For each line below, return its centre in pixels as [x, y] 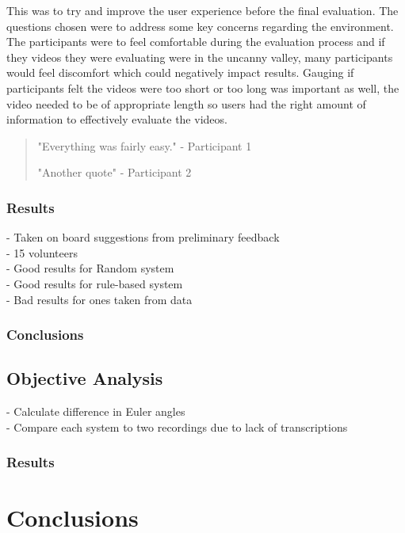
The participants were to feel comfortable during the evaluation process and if [196, 42]
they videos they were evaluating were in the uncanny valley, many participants [200, 57]
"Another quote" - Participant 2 [115, 172]
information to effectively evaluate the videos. [117, 119]
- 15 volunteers [42, 252]
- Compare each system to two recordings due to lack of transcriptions [177, 426]
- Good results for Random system [90, 268]
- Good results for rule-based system [95, 283]
